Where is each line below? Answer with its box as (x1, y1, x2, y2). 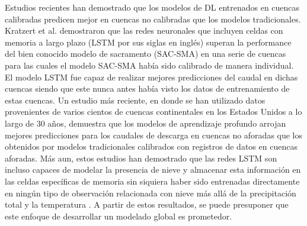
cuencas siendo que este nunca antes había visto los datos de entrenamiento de (5, 82, 290, 95)
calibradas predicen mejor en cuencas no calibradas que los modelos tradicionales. (5, 12, 301, 25)
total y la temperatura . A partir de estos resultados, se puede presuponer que (5, 198, 289, 211)
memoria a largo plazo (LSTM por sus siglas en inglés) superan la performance (5, 35, 292, 48)
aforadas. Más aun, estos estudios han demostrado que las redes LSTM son (5, 151, 277, 164)
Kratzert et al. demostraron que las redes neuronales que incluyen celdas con (5, 24, 283, 37)
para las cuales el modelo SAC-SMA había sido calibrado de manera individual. (5, 59, 294, 71)
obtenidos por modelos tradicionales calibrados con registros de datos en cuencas (5, 140, 298, 153)
